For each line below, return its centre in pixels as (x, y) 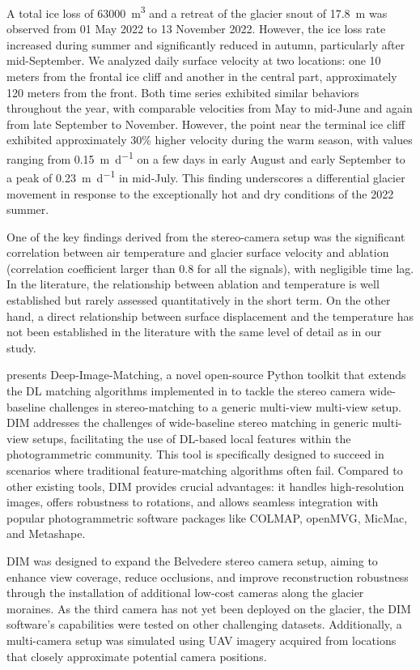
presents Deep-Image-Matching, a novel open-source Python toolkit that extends (206, 375)
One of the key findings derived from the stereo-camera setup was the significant (206, 236)
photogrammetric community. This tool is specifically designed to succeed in (195, 454)
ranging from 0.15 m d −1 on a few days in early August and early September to (206, 158)
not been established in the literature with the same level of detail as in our (194, 332)
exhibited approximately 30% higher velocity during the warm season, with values (210, 140)
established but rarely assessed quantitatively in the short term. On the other (199, 300)
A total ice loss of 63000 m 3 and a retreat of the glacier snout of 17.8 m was (197, 12)
